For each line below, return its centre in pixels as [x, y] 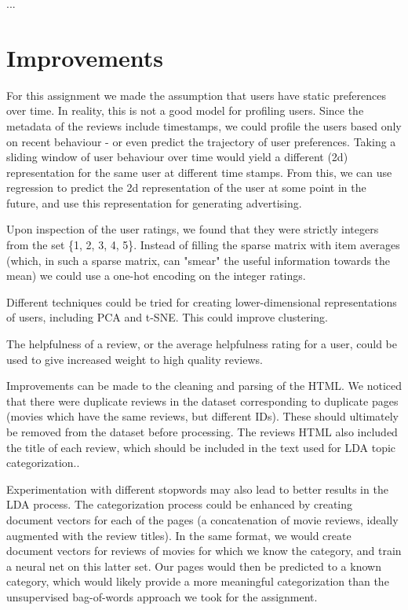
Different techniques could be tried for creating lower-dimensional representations [202, 301]
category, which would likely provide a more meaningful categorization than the [198, 581]
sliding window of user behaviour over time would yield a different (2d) [177, 157]
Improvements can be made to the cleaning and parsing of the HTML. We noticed [204, 386]
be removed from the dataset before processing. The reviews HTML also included [202, 432]
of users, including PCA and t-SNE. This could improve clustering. [167, 317]
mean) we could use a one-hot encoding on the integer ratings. [156, 276]
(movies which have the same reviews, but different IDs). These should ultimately [203, 416]
